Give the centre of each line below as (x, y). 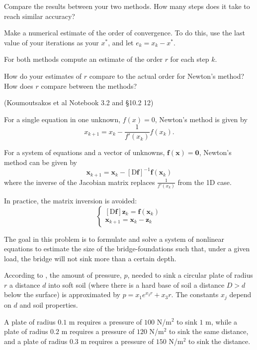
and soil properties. (49, 304)
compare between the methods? (89, 86)
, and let (121, 42)
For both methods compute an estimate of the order (83, 59)
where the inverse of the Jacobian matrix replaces (80, 182)
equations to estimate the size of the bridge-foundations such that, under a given (127, 249)
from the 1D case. (205, 182)
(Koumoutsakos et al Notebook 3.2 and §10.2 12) (79, 102)
